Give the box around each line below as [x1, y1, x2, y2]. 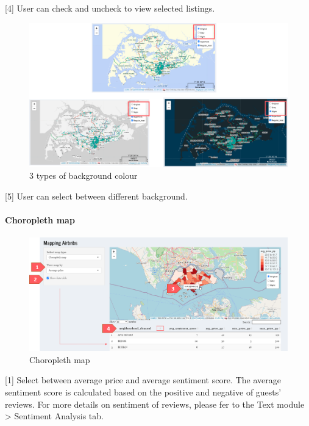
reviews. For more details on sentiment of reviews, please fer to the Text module [5, 397, 305, 410]
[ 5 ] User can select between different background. [5, 189, 188, 202]
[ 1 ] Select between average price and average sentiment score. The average [5, 374, 281, 386]
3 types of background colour [29, 169, 138, 182]
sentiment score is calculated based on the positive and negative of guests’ [5, 386, 282, 399]
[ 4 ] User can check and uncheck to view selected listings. [5, 2, 215, 14]
